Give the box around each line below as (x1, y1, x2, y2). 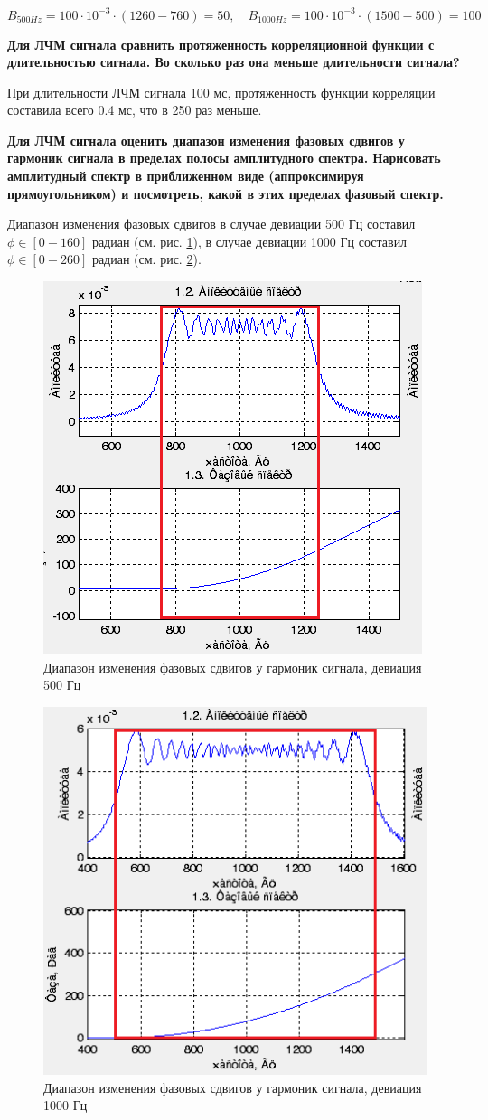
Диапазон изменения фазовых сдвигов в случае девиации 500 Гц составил (7, 214, 416, 233)
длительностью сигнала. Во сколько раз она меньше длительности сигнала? (7, 52, 460, 71)
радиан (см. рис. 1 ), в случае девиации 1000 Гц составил (91, 231, 408, 250)
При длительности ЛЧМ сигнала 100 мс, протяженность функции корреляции (7, 82, 436, 101)
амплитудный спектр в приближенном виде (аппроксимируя (7, 166, 364, 185)
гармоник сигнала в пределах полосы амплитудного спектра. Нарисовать (7, 148, 441, 167)
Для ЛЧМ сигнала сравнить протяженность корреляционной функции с (7, 34, 435, 53)
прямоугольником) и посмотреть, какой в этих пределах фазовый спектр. (7, 184, 444, 202)
